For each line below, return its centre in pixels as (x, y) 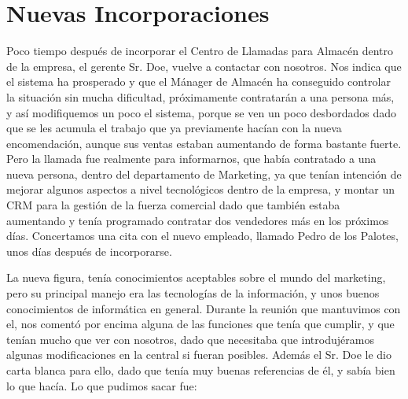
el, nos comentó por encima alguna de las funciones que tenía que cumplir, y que (200, 324)
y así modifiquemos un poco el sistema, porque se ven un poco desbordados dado (202, 112)
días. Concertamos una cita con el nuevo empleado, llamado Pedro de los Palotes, (202, 236)
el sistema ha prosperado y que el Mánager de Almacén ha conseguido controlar (198, 81)
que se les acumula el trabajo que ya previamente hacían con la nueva (174, 128)
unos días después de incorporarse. (89, 251)
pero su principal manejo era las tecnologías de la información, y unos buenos (193, 293)
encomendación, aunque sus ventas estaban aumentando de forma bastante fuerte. (204, 143)
